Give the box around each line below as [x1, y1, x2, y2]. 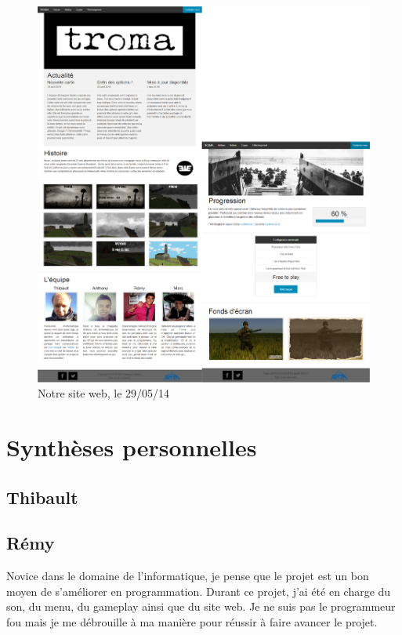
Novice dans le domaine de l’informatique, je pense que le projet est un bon [6, 568, 369, 584]
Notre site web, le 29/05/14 [38, 385, 170, 401]
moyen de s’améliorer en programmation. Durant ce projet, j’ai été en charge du [6, 582, 391, 599]
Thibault [6, 484, 78, 509]
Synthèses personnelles [6, 431, 257, 463]
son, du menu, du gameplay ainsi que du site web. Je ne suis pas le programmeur [6, 598, 396, 615]
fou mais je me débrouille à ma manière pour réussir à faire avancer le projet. [6, 614, 378, 630]
